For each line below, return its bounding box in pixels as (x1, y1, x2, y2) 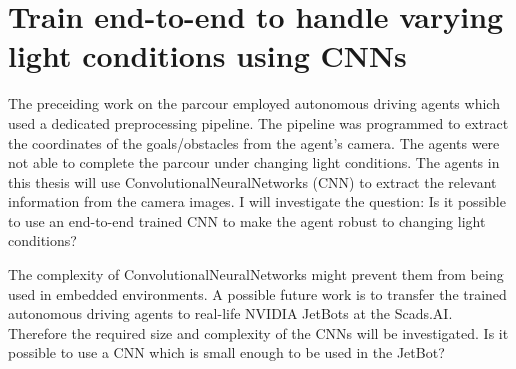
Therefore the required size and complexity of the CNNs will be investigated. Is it (8, 322, 509, 343)
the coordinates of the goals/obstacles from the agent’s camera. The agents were (8, 132, 500, 153)
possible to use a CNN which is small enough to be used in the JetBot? (8, 342, 445, 363)
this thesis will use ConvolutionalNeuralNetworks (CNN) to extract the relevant (8, 171, 497, 192)
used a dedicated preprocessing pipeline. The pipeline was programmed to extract (8, 112, 509, 133)
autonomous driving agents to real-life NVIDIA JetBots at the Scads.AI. (8, 303, 453, 324)
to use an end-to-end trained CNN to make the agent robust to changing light (8, 210, 486, 231)
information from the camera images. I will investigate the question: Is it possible (8, 191, 506, 212)
